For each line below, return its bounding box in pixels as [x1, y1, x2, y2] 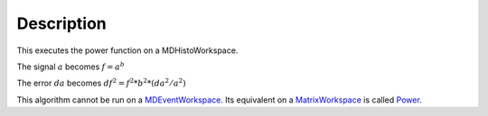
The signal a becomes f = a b [16, 60, 126, 72]
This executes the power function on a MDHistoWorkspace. [16, 45, 239, 56]
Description [16, 13, 108, 33]
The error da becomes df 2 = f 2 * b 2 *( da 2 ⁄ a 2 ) [16, 76, 186, 89]
